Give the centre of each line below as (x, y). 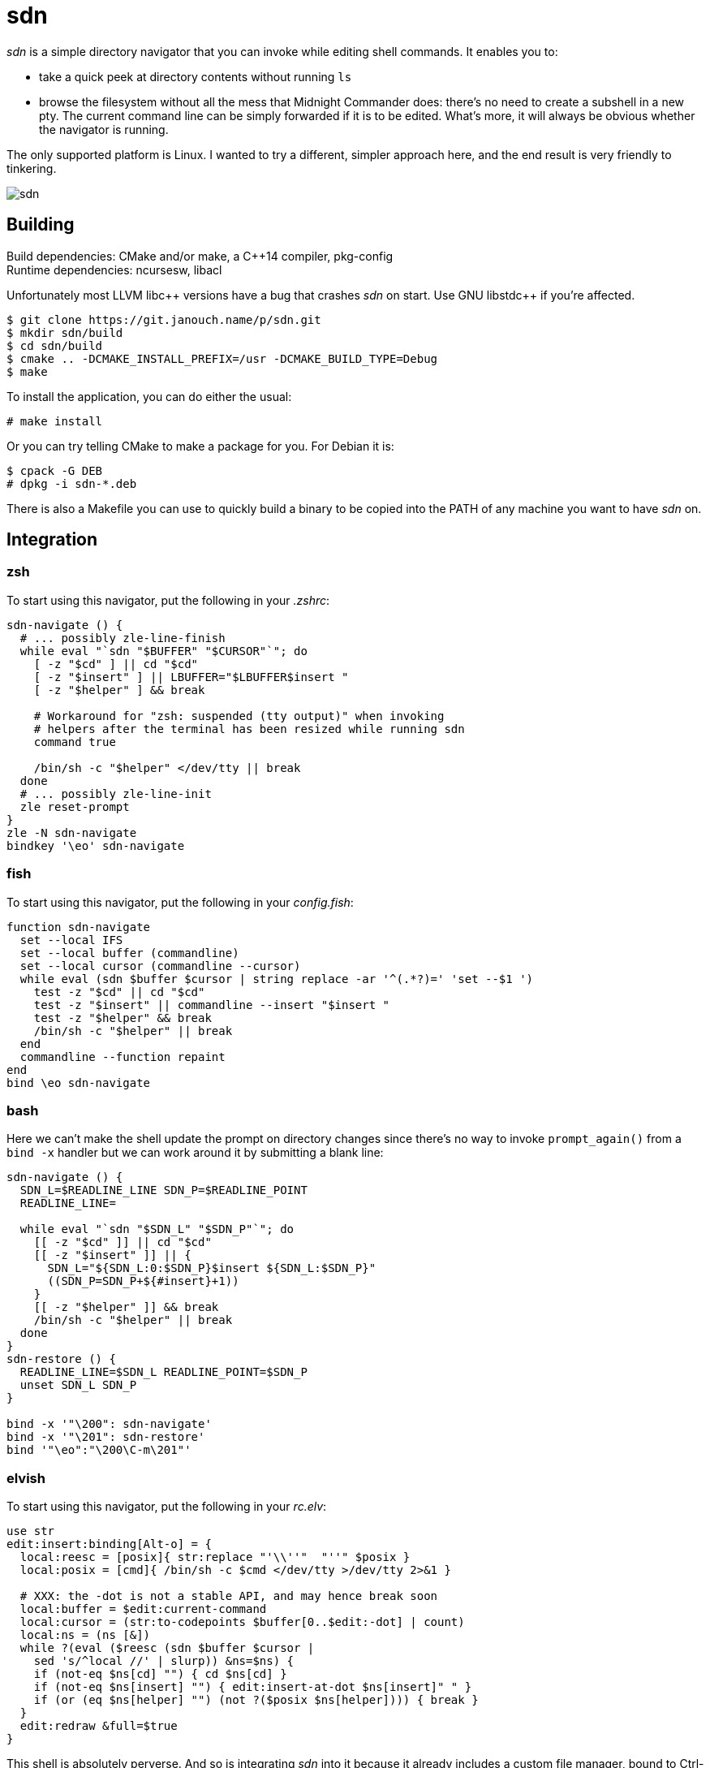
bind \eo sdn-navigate (79, 1082)
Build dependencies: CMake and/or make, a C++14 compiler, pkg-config (200, 256)
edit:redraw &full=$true (99, 1726)
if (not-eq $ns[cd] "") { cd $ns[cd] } (160, 1674)
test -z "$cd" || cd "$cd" (119, 992)
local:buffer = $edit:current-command (143, 1609)
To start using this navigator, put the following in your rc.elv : (167, 1507)
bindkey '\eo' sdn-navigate (96, 845)
